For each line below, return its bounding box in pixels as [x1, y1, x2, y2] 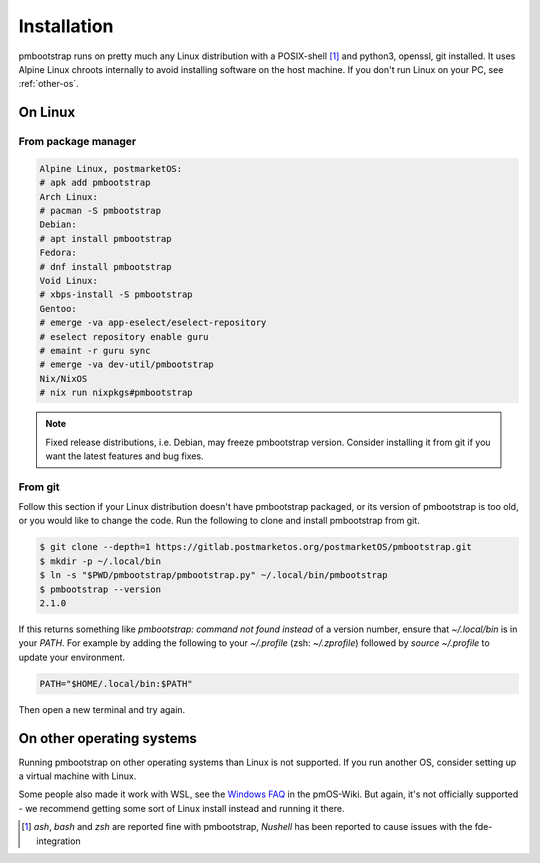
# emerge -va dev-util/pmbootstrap [39, 359, 214, 370]
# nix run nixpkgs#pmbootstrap [39, 387, 194, 399]
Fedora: [39, 247, 77, 259]
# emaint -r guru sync [39, 345, 151, 356]
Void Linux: [39, 275, 99, 287]
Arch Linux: [39, 191, 99, 202]
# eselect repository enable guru [39, 331, 209, 342]
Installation [18, 15, 114, 37]
